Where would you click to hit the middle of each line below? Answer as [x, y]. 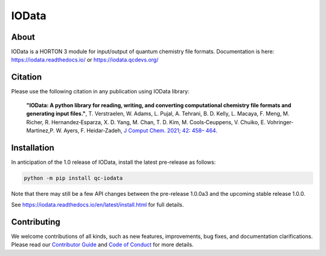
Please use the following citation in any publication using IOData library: [100, 92]
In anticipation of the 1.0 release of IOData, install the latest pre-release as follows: [113, 162]
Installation [33, 148]
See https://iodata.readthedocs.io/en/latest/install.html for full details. [97, 205]
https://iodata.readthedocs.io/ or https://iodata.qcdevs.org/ [85, 60]
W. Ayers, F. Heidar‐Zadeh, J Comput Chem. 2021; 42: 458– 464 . [136, 130]
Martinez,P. [40, 130]
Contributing [36, 222]
